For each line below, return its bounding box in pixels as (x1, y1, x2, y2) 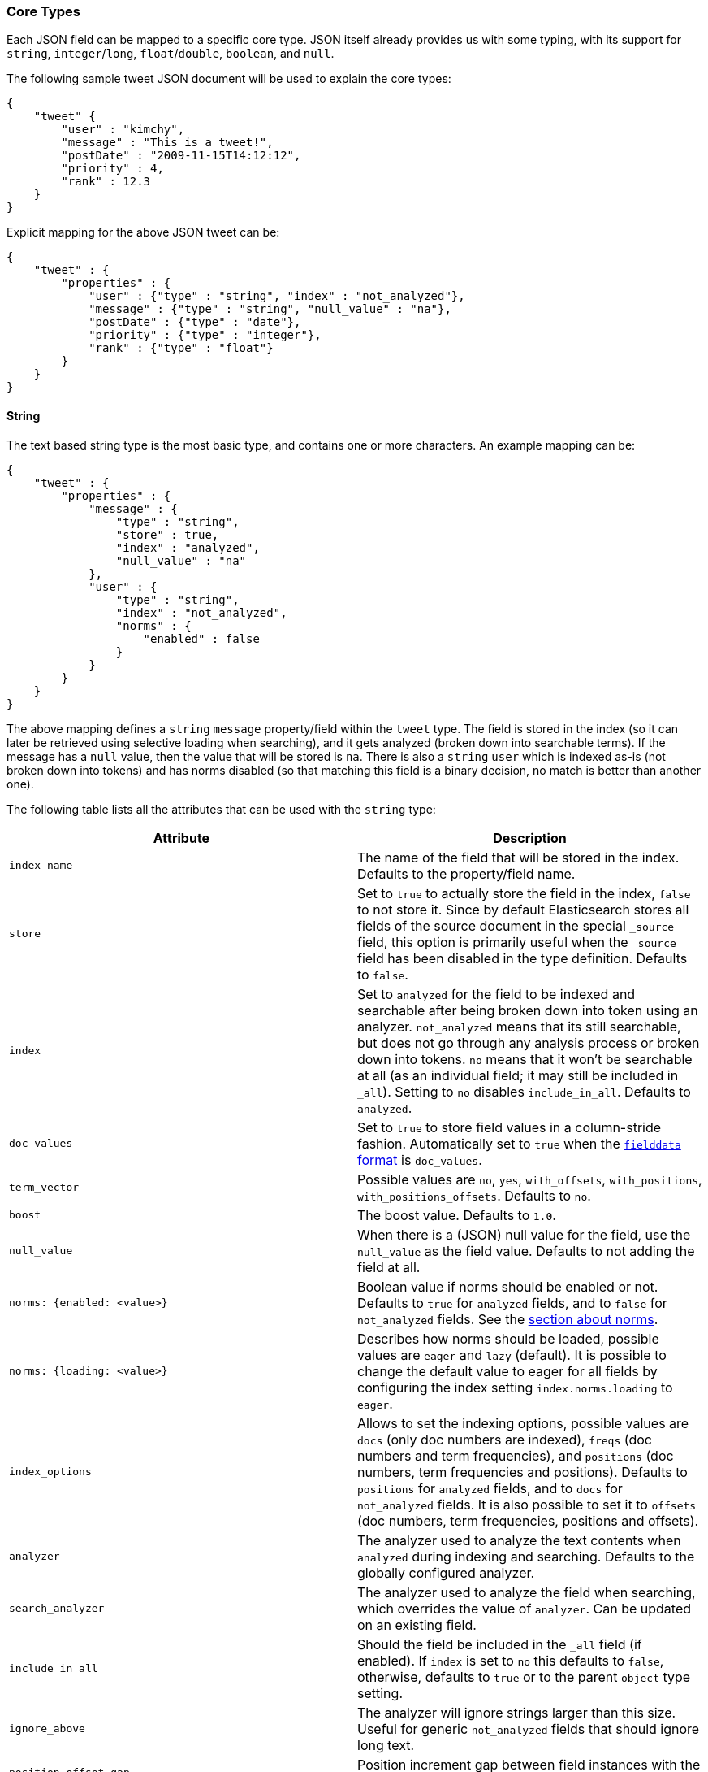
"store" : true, (115, 528, 219, 541)
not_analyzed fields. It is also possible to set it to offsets (357, 1496, 697, 1513)
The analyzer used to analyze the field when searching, (357, 1583, 696, 1600)
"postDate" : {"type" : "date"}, (88, 315, 301, 329)
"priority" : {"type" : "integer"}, (88, 328, 322, 342)
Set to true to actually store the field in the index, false (357, 884, 691, 901)
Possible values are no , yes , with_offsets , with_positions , (357, 1170, 702, 1188)
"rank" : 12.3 (61, 175, 151, 189)
